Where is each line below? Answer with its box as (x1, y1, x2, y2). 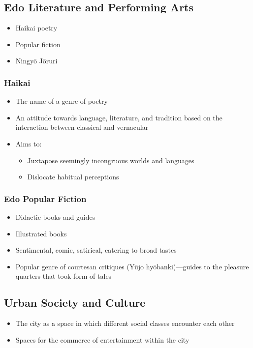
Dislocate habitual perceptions (27, 172, 119, 182)
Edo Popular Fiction (4, 192, 87, 204)
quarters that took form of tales (15, 271, 112, 281)
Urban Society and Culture (4, 295, 146, 310)
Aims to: (15, 138, 42, 148)
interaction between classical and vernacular (15, 122, 149, 132)
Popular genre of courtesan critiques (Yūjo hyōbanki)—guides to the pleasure (15, 261, 249, 271)
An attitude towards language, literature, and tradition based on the (15, 112, 222, 122)
